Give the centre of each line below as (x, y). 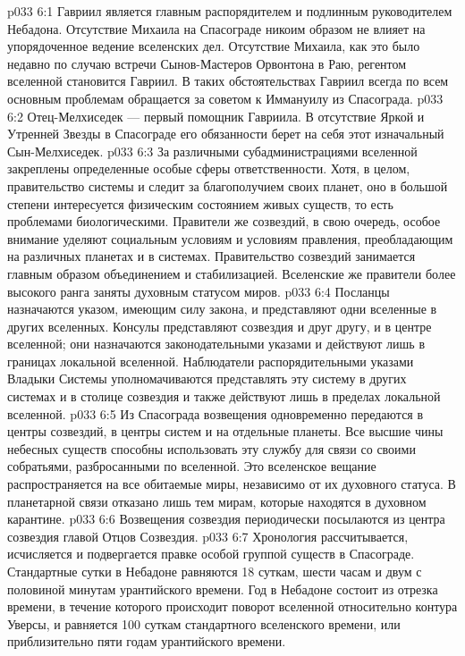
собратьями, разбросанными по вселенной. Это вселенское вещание (192, 466)
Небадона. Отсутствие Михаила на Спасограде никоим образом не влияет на (216, 28)
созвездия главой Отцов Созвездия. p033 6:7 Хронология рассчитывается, (208, 536)
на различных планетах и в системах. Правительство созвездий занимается (211, 256)
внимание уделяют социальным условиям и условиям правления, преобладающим (230, 238)
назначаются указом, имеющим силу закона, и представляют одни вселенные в (222, 309)
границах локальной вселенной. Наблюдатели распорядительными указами (211, 361)
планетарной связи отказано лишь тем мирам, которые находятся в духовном (217, 501)
